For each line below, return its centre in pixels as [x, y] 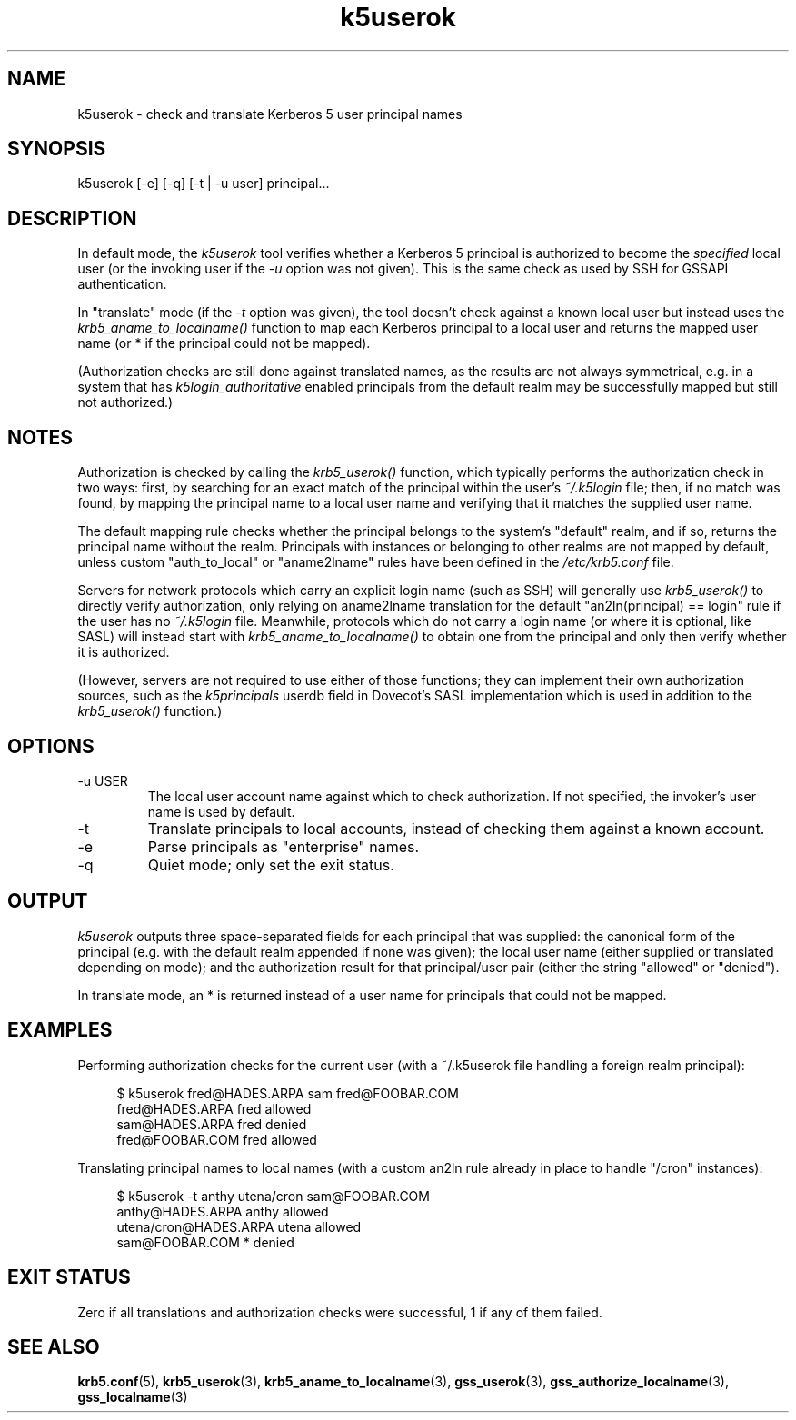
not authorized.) [125, 402]
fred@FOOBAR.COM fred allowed [217, 1139]
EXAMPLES [60, 1030]
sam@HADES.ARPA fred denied [212, 1124]
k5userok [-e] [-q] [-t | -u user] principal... [204, 184]
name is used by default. [221, 811]
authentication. [122, 284]
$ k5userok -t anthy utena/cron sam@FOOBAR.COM [273, 1196]
